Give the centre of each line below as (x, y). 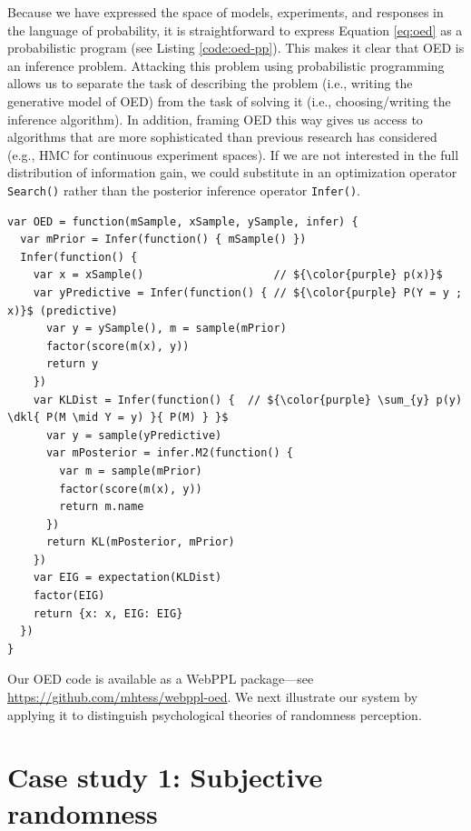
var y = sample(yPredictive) (134, 435)
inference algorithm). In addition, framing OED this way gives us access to (215, 119)
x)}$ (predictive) (63, 310)
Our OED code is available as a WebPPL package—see (161, 679)
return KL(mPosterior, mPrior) (140, 542)
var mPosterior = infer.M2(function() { (169, 453)
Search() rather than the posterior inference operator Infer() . (184, 190)
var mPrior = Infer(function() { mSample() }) (163, 240)
